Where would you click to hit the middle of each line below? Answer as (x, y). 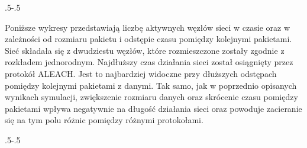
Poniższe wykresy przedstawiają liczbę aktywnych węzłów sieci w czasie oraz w (148, 27)
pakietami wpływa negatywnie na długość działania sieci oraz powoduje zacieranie (153, 108)
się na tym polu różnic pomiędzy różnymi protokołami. (104, 120)
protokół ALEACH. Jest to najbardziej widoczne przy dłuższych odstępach (141, 73)
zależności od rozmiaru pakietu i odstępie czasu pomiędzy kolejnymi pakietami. (148, 39)
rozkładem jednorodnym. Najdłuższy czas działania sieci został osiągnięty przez (149, 62)
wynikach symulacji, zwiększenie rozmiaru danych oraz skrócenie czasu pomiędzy (151, 97)
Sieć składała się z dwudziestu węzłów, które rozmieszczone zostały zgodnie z (145, 50)
